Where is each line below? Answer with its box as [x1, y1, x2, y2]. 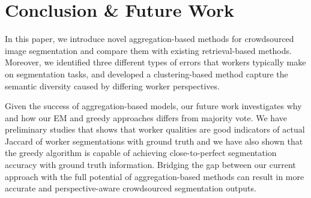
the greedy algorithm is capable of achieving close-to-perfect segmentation [5, 146, 277, 159]
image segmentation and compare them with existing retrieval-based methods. [5, 44, 292, 56]
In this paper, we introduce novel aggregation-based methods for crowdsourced [5, 32, 294, 45]
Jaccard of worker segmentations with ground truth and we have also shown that [5, 134, 303, 147]
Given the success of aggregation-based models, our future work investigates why [5, 100, 302, 112]
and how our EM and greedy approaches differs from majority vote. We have [5, 111, 287, 124]
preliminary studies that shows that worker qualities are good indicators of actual [5, 123, 305, 136]
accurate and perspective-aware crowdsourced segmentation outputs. [5, 182, 256, 194]
